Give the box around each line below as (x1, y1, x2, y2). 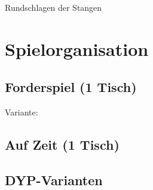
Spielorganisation (5, 36, 149, 61)
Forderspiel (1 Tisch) (5, 78, 137, 96)
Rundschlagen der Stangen (5, 1, 102, 13)
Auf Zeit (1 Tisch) (5, 135, 120, 154)
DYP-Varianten (5, 170, 103, 189)
